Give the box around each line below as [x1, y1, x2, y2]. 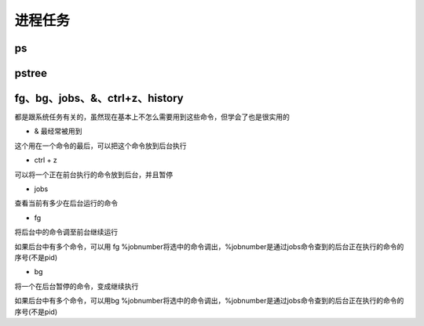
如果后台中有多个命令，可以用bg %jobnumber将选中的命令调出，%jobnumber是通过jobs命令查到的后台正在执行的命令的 [14, 296, 404, 306]
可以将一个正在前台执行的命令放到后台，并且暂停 [14, 169, 173, 179]
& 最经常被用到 [34, 126, 82, 136]
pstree [14, 67, 47, 80]
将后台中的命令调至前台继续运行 [14, 227, 118, 237]
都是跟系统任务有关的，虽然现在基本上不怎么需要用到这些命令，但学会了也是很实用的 [14, 112, 290, 121]
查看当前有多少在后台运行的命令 [14, 198, 118, 208]
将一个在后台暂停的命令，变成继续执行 [14, 281, 139, 291]
